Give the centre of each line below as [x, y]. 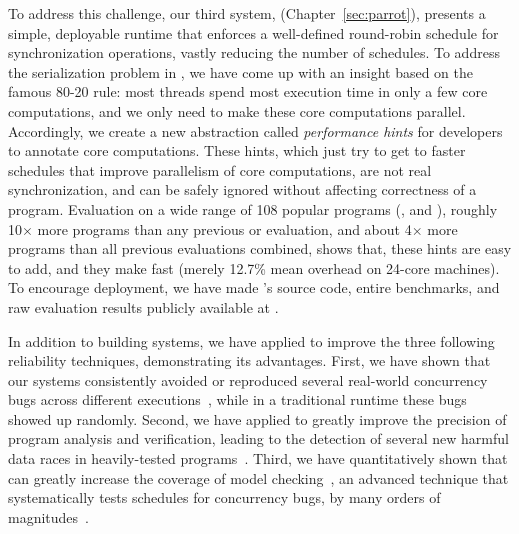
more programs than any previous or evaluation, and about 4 [224, 228]
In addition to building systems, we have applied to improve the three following [251, 340]
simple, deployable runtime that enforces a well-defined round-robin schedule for [253, 32]
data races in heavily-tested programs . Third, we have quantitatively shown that [258, 458]
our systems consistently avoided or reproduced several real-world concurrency [248, 379]
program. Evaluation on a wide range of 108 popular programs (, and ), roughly [253, 208]
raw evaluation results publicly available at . [143, 306]
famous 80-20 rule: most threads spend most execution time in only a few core [248, 91]
